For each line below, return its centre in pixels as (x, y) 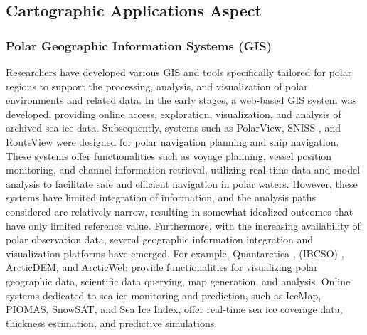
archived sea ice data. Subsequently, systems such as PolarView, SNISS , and (173, 128)
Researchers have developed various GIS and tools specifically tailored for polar (179, 72)
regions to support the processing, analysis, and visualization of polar (157, 86)
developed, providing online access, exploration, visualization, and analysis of (174, 113)
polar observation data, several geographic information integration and (160, 239)
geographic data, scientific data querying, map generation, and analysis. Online (178, 281)
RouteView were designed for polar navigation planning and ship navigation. (172, 141)
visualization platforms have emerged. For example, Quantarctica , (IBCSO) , (175, 253)
